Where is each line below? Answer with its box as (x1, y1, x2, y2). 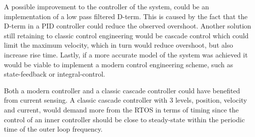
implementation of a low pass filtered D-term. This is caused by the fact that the (4, 11, 248, 21)
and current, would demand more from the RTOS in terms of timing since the (4, 104, 239, 114)
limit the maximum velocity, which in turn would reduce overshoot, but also (4, 40, 233, 50)
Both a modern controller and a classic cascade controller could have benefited (4, 85, 240, 95)
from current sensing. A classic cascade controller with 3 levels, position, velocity (4, 95, 247, 105)
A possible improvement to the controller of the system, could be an (4, 1, 209, 11)
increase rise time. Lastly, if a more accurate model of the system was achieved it (4, 49, 248, 59)
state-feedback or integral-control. (4, 69, 105, 79)
